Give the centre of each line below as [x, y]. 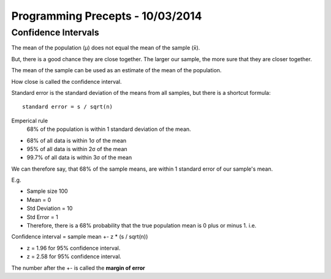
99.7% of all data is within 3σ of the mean [79, 158]
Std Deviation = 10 [50, 209]
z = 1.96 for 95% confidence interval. [74, 248]
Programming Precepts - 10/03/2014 [107, 16]
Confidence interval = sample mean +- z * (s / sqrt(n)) [80, 237]
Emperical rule [30, 121]
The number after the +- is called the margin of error [78, 268]
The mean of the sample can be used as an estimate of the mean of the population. [116, 70]
